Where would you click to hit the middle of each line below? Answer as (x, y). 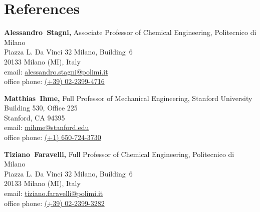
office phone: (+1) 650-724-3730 (53, 137)
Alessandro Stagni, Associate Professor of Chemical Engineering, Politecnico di (130, 32)
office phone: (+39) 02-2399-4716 (54, 81)
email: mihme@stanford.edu (47, 127)
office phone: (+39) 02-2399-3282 (54, 203)
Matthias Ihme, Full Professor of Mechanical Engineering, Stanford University (128, 98)
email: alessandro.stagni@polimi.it (56, 71)
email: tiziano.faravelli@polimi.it (54, 193)
